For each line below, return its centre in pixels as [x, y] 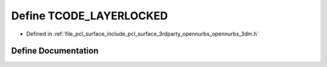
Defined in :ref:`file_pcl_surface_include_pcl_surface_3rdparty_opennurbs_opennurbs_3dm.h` [143, 34]
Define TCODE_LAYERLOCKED [90, 16]
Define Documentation [55, 51]
